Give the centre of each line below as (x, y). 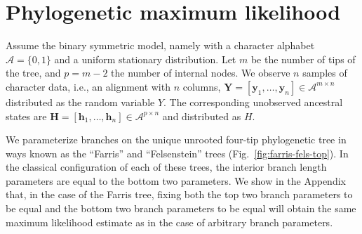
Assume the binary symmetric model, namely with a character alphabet (160, 45)
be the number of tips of (303, 59)
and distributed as (202, 116)
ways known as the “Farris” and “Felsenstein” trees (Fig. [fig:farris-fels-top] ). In (177, 153)
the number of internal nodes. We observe (201, 73)
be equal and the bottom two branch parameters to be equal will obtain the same (181, 208)
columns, (202, 86)
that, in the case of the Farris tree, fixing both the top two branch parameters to (179, 194)
